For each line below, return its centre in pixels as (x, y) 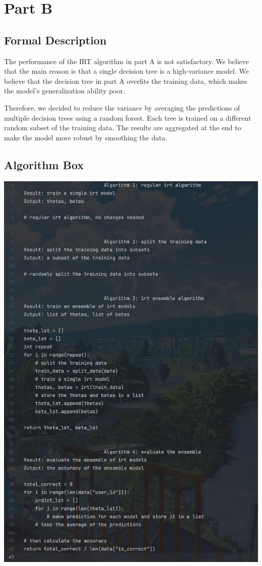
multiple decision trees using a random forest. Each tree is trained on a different (128, 117)
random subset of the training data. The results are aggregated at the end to (123, 127)
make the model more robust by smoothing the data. (86, 137)
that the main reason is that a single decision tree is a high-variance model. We (126, 71)
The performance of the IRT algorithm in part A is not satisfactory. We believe (126, 61)
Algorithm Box (44, 164)
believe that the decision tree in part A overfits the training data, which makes (126, 81)
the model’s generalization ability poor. (65, 91)
